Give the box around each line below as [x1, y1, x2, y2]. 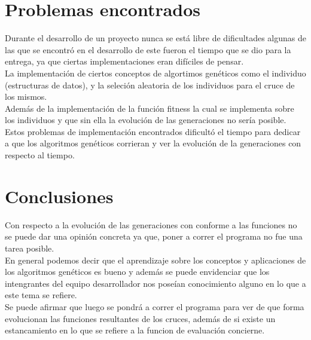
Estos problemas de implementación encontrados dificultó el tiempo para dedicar [5, 125, 301, 137]
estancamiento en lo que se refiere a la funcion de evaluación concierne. [5, 324, 265, 336]
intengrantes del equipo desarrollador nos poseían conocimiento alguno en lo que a [5, 277, 306, 289]
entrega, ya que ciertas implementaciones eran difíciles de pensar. [5, 55, 244, 68]
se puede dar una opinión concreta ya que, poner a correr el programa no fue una [5, 230, 303, 243]
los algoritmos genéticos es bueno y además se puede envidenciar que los [5, 265, 270, 278]
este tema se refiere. [5, 289, 77, 301]
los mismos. [5, 90, 47, 103]
